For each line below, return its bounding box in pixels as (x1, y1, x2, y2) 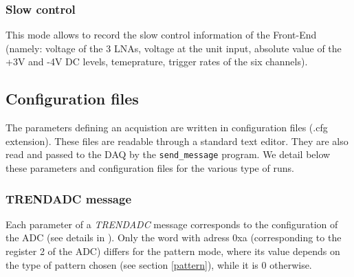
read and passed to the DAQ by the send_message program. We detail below (5, 147, 331, 162)
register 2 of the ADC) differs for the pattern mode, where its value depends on (5, 244, 340, 258)
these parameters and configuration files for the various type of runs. (5, 161, 294, 175)
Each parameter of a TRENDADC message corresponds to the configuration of (5, 217, 338, 231)
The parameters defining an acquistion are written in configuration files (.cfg (5, 120, 328, 135)
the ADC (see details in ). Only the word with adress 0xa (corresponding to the (5, 230, 342, 245)
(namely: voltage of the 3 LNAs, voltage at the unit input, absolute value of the (5, 41, 342, 55)
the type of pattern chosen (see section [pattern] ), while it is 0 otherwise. (5, 257, 312, 272)
